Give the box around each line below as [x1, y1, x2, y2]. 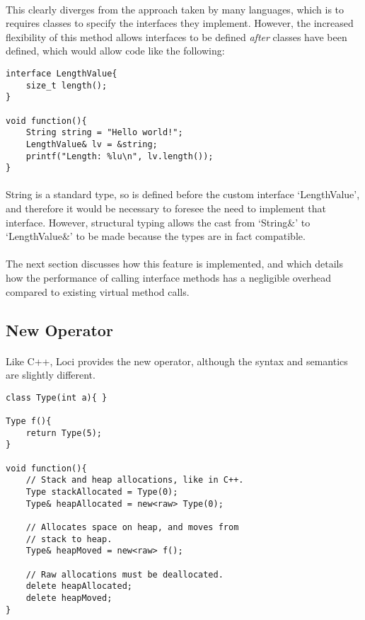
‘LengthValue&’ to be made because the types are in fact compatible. [6, 229, 306, 243]
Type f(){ [6, 416, 52, 427]
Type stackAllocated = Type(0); [25, 487, 178, 498]
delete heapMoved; [25, 592, 112, 603]
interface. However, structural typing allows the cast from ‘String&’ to [6, 214, 311, 229]
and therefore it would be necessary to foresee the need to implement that [6, 201, 327, 216]
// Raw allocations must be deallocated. [25, 569, 224, 580]
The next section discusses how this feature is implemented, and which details [6, 256, 343, 271]
